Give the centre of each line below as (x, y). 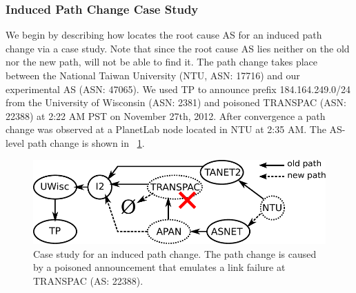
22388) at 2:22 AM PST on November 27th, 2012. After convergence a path (166, 115)
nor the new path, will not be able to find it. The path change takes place (162, 62)
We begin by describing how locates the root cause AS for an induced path (164, 35)
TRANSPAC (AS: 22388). (88, 281)
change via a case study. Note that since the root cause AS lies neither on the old (178, 48)
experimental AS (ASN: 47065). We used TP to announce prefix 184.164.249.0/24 (178, 89)
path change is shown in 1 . (86, 142)
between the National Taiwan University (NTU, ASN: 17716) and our (153, 75)
